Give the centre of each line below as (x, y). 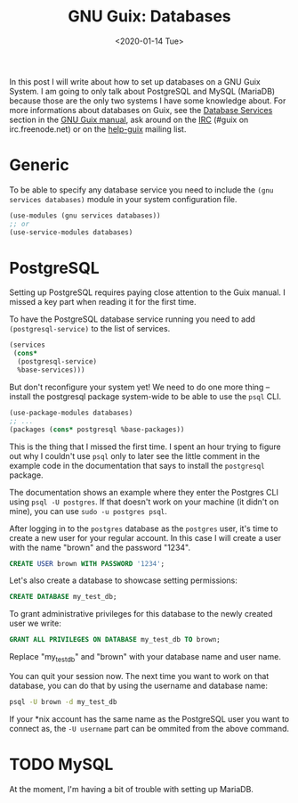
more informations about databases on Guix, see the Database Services (141, 110)
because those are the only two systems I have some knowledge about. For (148, 101)
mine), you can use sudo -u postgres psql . (88, 511)
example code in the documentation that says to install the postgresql (137, 465)
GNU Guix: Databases (149, 16)
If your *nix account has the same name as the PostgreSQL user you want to (149, 718)
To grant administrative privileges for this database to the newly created (141, 614)
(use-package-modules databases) (71, 413)
